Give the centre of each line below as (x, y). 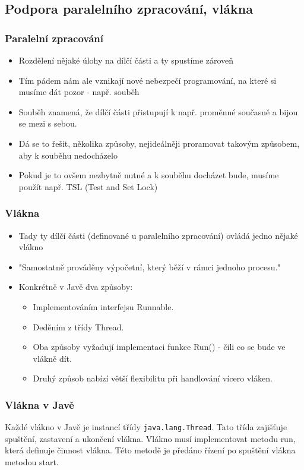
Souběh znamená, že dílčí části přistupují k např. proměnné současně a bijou (158, 111)
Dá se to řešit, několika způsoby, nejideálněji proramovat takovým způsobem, (159, 143)
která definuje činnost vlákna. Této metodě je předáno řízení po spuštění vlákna (150, 450)
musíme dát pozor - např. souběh (79, 92)
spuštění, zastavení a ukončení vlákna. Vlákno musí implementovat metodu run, (150, 438)
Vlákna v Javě (39, 404)
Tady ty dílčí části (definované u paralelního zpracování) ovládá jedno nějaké (158, 235)
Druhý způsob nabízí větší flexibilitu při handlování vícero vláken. (153, 378)
